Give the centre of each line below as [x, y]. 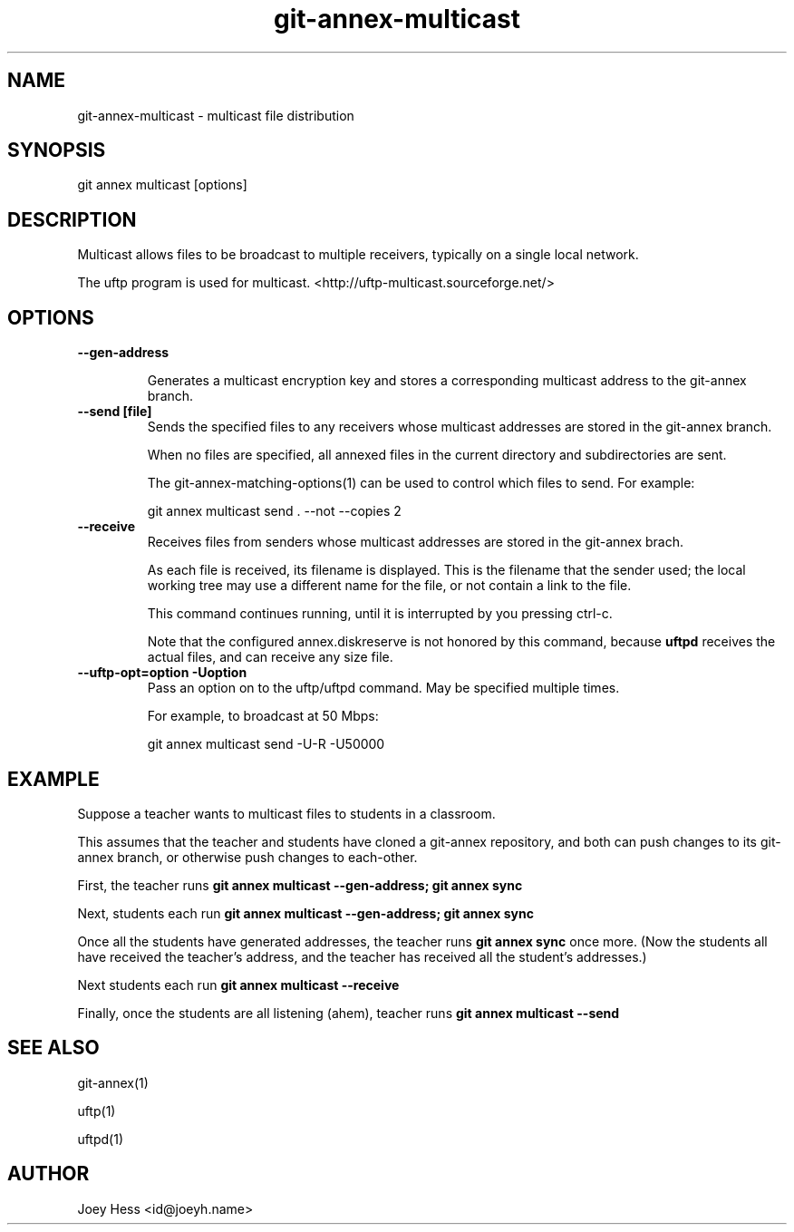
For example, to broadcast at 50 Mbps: [263, 716]
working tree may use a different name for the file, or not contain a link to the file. [389, 586]
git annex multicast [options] [162, 185]
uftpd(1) [101, 1139]
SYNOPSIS [57, 150]
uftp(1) [97, 1111]
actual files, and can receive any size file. [270, 657]
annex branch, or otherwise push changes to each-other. [247, 857]
